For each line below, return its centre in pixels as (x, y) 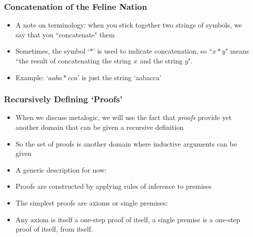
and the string (161, 60)
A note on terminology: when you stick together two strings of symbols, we (129, 25)
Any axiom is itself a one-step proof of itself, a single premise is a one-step (128, 219)
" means (237, 51)
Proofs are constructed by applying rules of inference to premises (113, 186)
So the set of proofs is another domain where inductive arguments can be (126, 143)
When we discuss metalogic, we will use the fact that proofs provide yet (124, 117)
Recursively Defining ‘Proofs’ (63, 99)
